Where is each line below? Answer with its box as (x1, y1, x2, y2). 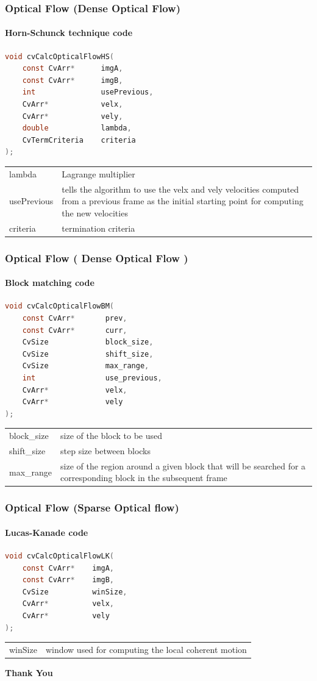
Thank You (5, 666, 53, 679)
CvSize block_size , (22, 338, 154, 347)
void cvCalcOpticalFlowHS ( (5, 52, 114, 61)
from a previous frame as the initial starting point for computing (62, 194, 304, 207)
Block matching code (5, 276, 94, 289)
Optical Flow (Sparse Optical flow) (5, 500, 179, 515)
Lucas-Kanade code (5, 526, 88, 538)
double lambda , (22, 124, 132, 133)
